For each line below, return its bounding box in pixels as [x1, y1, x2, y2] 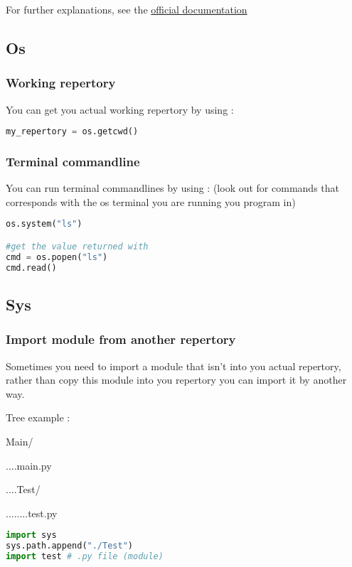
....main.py [6, 458, 52, 472]
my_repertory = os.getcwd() [6, 126, 139, 137]
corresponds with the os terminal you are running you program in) [6, 194, 296, 209]
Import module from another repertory [6, 330, 236, 348]
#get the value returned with [6, 242, 149, 252]
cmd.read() [6, 262, 57, 273]
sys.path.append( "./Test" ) [6, 541, 133, 551]
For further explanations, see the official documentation [6, 2, 247, 16]
